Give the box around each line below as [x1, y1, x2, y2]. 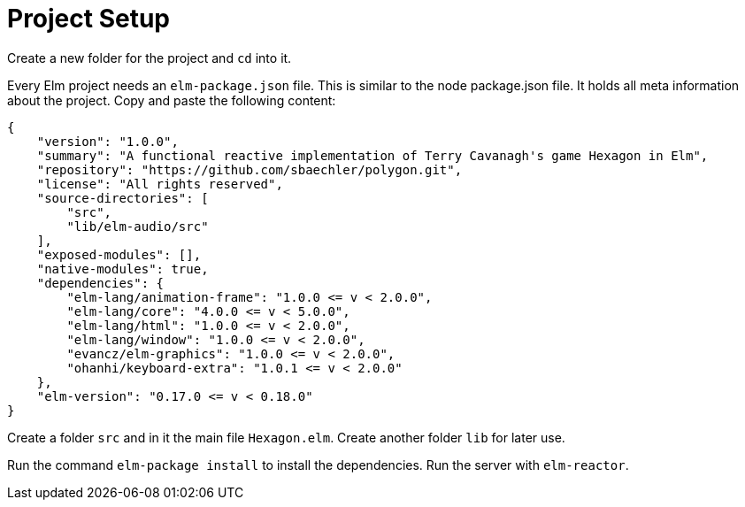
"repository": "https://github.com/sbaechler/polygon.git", [36, 162, 463, 177]
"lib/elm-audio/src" [66, 219, 209, 234]
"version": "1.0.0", [36, 134, 179, 149]
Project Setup [7, 4, 171, 34]
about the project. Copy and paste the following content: [7, 92, 336, 108]
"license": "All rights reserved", [36, 176, 283, 191]
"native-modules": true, [36, 261, 209, 276]
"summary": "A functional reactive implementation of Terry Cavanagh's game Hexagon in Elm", [36, 148, 709, 163]
